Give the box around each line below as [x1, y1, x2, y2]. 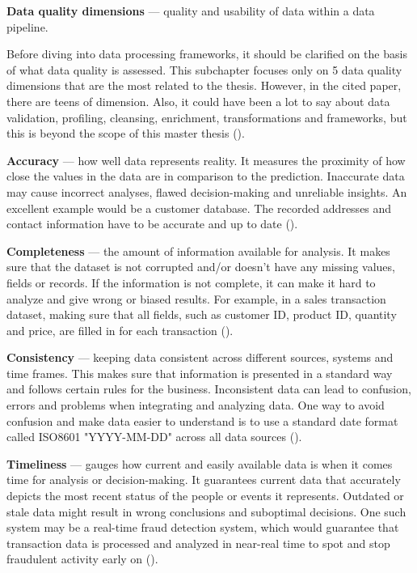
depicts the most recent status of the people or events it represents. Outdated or [6, 487, 404, 504]
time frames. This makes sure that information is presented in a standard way [6, 364, 393, 381]
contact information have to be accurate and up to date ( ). [6, 215, 298, 232]
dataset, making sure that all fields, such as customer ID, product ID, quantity [6, 306, 397, 323]
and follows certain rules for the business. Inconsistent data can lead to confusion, [6, 380, 411, 397]
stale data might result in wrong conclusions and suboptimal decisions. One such [6, 503, 406, 520]
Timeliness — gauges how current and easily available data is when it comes [6, 455, 393, 472]
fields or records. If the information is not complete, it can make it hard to [6, 274, 376, 291]
